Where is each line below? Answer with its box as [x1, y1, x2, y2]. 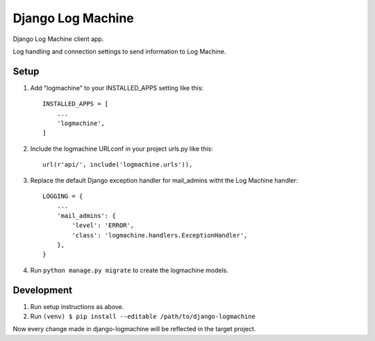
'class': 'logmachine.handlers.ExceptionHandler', [72, 231, 248, 239]
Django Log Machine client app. [12, 35, 104, 43]
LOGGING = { [42, 192, 83, 200]
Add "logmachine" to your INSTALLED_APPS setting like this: [30, 83, 204, 92]
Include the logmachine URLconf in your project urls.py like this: [30, 144, 213, 153]
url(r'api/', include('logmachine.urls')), [42, 160, 193, 169]
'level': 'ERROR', [72, 222, 135, 229]
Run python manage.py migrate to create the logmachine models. [30, 266, 228, 274]
